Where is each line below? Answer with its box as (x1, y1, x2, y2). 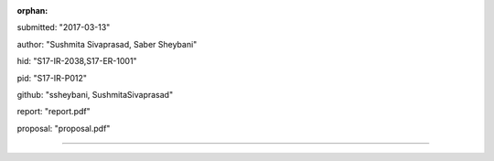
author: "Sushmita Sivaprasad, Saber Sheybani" (16, 38, 198, 49)
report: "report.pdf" (16, 106, 91, 117)
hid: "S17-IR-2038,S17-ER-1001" (16, 56, 137, 67)
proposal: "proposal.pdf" (16, 123, 111, 134)
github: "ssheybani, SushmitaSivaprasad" (16, 89, 174, 100)
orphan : (16, 5, 48, 16)
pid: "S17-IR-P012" (16, 72, 87, 83)
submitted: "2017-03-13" (16, 22, 111, 33)
